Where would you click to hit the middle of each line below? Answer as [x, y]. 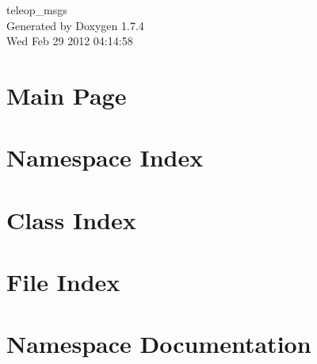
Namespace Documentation [159, 344]
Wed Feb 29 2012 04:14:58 [70, 41]
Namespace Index [105, 157]
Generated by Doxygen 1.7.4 [75, 25]
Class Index [71, 219]
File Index [63, 282]
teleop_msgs [37, 10]
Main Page [67, 95]
